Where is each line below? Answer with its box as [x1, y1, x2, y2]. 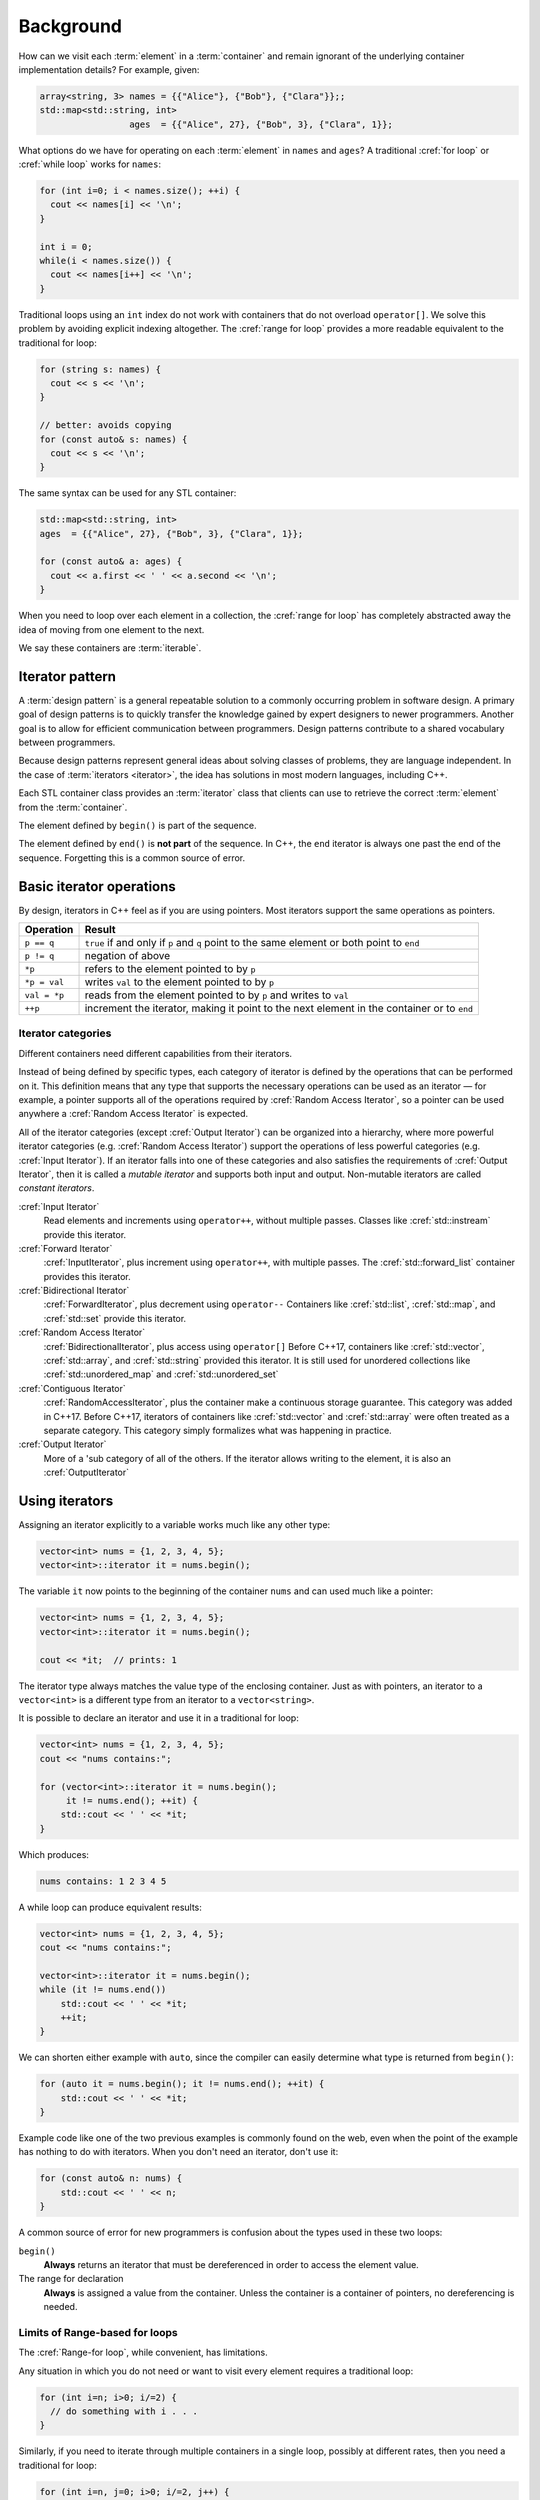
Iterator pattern [18, 668, 117, 685]
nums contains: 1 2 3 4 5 [39, 1875, 167, 1887]
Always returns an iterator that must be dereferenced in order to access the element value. [43, 2259, 419, 2270]
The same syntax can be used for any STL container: [18, 487, 237, 499]
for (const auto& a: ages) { [39, 556, 183, 567]
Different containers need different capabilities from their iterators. [18, 1047, 293, 1059]
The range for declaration [18, 2273, 124, 2285]
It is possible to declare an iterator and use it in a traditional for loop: [18, 1712, 299, 1724]
